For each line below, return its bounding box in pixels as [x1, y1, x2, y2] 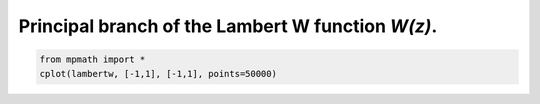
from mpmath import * [39, 54, 146, 65]
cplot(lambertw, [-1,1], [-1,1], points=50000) [39, 68, 277, 79]
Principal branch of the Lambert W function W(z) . [18, 15, 438, 37]
